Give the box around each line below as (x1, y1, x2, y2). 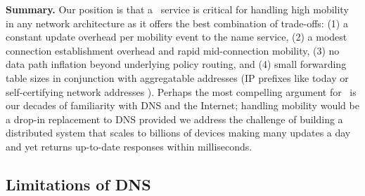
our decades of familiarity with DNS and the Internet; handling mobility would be (6, 98, 359, 113)
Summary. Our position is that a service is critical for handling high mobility (6, 2, 349, 16)
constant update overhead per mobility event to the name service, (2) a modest (6, 29, 347, 44)
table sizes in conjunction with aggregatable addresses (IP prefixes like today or (6, 70, 349, 85)
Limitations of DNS (6, 173, 151, 195)
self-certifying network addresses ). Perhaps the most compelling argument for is (6, 84, 357, 99)
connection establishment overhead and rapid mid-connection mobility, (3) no (6, 43, 340, 57)
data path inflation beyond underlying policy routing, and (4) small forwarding (6, 57, 347, 71)
